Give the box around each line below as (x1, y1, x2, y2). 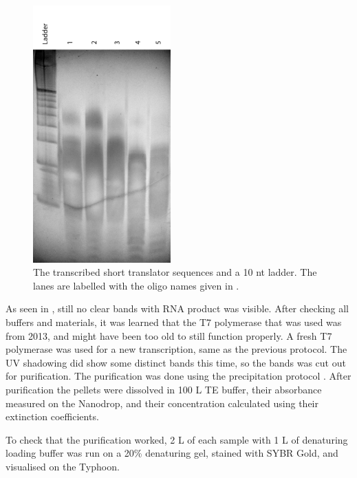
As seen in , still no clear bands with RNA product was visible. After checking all (6, 301, 349, 316)
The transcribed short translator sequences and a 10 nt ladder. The (33, 265, 317, 279)
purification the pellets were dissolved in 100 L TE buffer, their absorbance (6, 382, 322, 397)
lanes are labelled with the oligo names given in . (33, 278, 239, 292)
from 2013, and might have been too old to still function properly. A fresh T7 (6, 328, 332, 343)
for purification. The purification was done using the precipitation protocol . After (6, 369, 351, 383)
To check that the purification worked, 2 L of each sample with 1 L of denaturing (6, 432, 348, 446)
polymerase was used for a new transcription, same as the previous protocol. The (6, 342, 347, 356)
